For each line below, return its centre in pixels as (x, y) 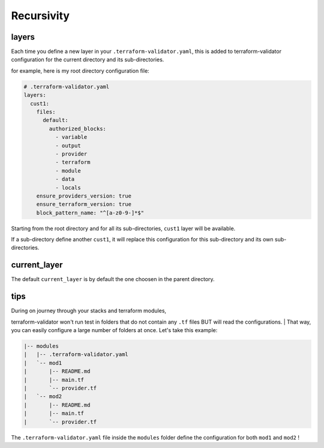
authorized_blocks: (77, 129)
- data (65, 179)
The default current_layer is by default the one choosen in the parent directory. (113, 279)
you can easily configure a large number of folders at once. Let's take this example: (114, 330)
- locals (68, 187)
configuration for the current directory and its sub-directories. (88, 59)
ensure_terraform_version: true (84, 204)
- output (68, 145)
